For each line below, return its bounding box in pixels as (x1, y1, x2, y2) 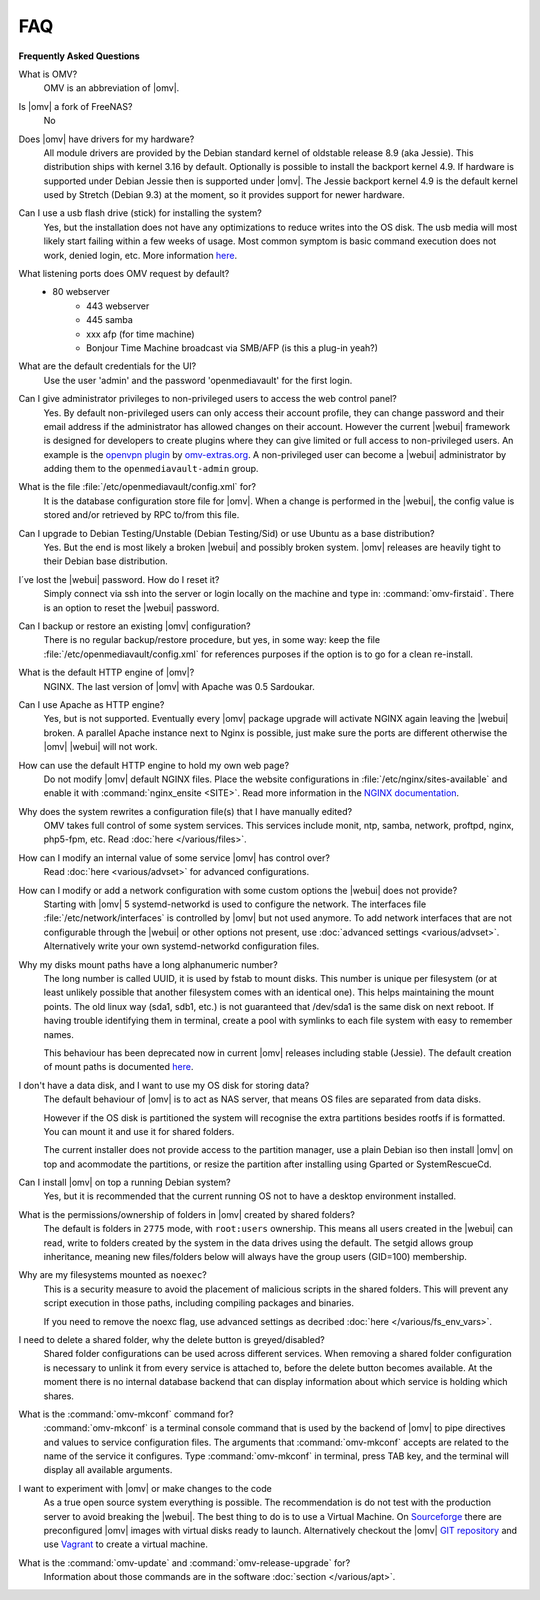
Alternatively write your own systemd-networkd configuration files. (43, 940, 320, 952)
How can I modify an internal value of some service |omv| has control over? (18, 851, 330, 864)
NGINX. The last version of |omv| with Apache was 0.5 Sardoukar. (43, 680, 315, 692)
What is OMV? (18, 68, 78, 80)
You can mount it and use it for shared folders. (43, 1125, 235, 1137)
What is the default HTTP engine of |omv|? (18, 666, 195, 679)
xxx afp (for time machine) (86, 328, 195, 340)
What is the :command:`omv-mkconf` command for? (18, 1408, 234, 1420)
